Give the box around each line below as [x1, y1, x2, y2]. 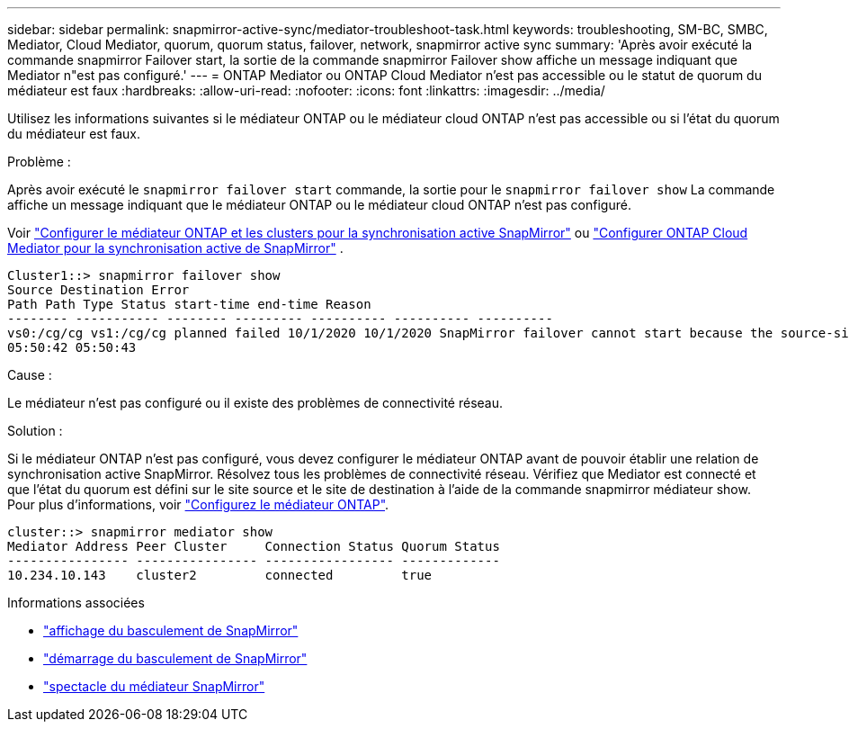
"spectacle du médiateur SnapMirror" [43, 679, 265, 694]
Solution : [7, 423, 63, 438]
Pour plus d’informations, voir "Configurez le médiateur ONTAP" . [7, 497, 389, 512]
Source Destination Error [7, 283, 190, 297]
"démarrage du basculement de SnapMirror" [43, 651, 308, 666]
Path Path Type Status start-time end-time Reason [7, 297, 371, 311]
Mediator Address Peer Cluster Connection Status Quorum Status [7, 539, 500, 553]
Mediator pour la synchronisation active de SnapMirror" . [7, 240, 344, 256]
